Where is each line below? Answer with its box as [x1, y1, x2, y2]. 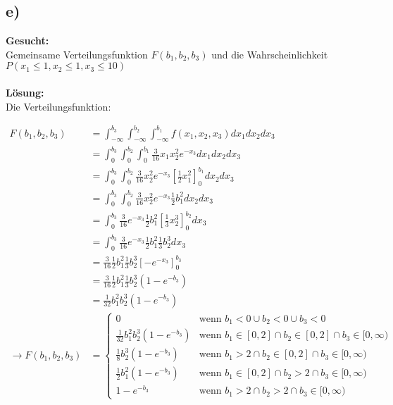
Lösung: [6, 85, 44, 99]
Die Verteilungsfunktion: [6, 99, 111, 113]
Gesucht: [6, 33, 49, 48]
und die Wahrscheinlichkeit [211, 46, 328, 61]
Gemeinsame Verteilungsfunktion [6, 46, 148, 61]
